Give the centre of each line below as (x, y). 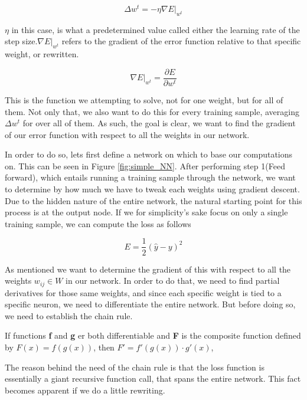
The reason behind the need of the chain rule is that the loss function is (135, 367)
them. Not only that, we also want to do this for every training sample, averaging (152, 111)
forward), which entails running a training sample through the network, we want (150, 177)
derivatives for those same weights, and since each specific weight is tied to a (143, 292)
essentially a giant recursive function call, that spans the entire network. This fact (153, 378)
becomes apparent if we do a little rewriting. (85, 390)
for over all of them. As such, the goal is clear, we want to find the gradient (159, 123)
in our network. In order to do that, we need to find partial (173, 281)
